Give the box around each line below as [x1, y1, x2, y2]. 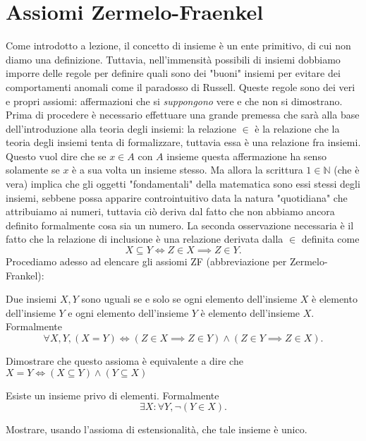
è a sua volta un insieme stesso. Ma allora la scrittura [72, 162, 303, 177]
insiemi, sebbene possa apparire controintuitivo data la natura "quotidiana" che [6, 190, 348, 205]
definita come [301, 231, 360, 246]
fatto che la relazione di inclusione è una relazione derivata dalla [6, 231, 283, 246]
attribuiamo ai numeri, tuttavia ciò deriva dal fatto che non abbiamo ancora [6, 204, 335, 219]
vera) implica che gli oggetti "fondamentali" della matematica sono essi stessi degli [6, 176, 360, 191]
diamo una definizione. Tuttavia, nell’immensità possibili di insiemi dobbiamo [6, 52, 341, 66]
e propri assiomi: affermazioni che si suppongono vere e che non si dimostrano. [6, 93, 343, 108]
